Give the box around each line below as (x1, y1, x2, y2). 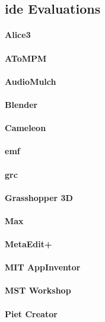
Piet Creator (5, 307, 58, 320)
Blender (5, 98, 38, 110)
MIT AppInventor (5, 261, 81, 273)
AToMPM (5, 52, 47, 64)
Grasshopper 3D (5, 191, 73, 203)
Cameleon (5, 122, 46, 134)
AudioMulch (5, 75, 56, 87)
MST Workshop (5, 284, 71, 297)
